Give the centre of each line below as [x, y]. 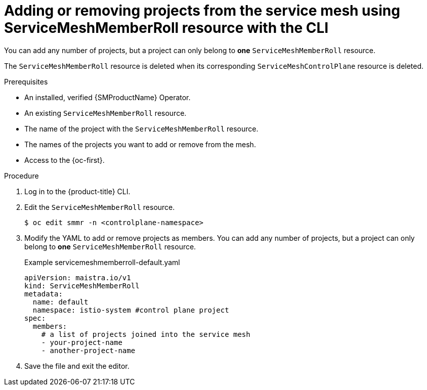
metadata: [44, 294]
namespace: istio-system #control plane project [131, 310]
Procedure [22, 176]
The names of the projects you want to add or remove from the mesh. [140, 144]
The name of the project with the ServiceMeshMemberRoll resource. [141, 128]
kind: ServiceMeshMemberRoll [82, 286]
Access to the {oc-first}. [65, 160]
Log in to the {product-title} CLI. [77, 191]
